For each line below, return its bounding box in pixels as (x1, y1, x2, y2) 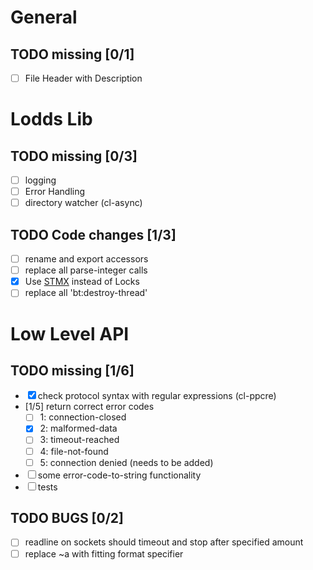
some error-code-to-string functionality (37, 469, 202, 481)
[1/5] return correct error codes (24, 401, 155, 413)
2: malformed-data (39, 422, 118, 435)
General (10, 6, 78, 29)
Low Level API (10, 322, 130, 345)
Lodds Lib (10, 108, 93, 131)
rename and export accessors (24, 253, 149, 265)
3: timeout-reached (39, 434, 120, 446)
